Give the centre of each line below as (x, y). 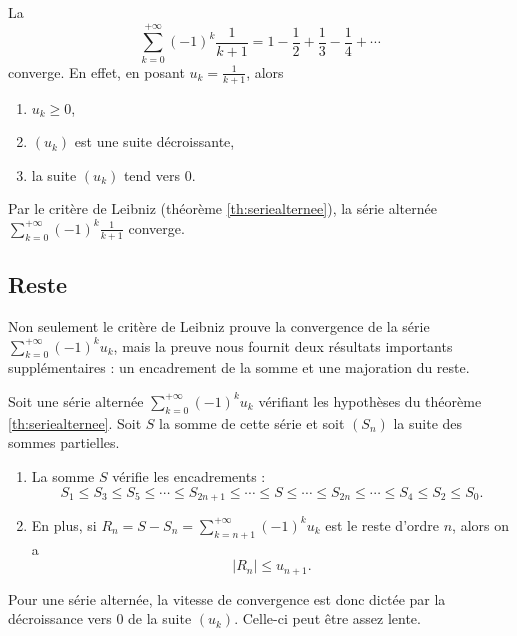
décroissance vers (60, 618)
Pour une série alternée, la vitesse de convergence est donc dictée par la (227, 598)
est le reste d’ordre (382, 524)
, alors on (480, 524)
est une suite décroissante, (154, 141)
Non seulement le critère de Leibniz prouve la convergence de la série (219, 325)
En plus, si (64, 524)
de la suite (160, 618)
